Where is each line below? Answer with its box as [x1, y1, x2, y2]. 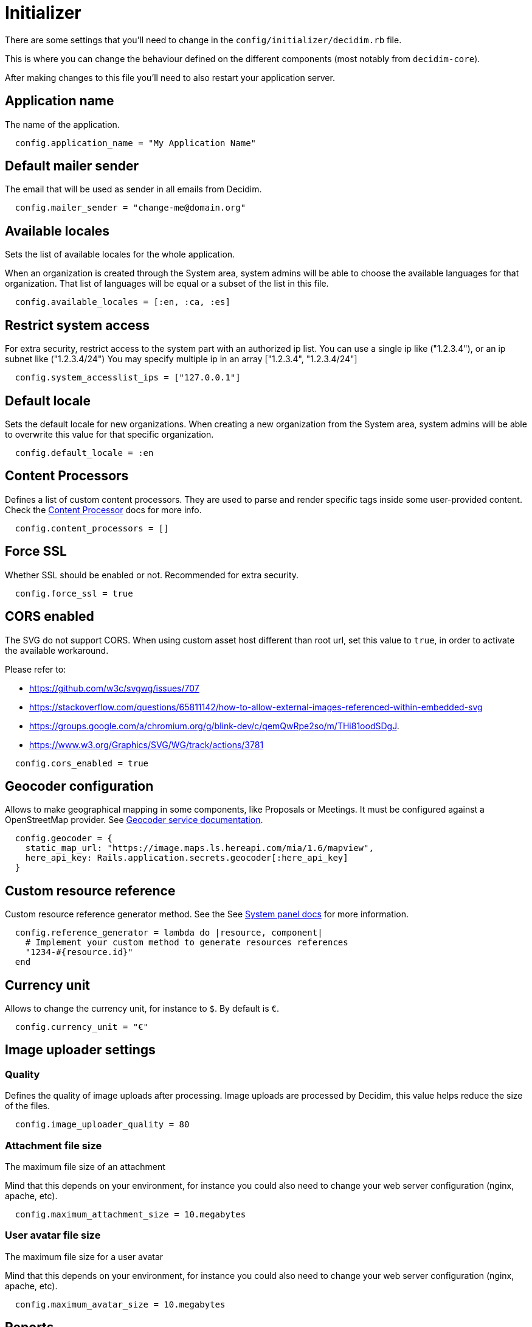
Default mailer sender [5, 158, 139, 174]
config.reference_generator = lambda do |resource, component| [15, 928, 323, 938]
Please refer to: [5, 663, 66, 674]
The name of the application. [5, 119, 120, 130]
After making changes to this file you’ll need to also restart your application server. [5, 72, 335, 83]
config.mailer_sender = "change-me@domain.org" [15, 203, 246, 213]
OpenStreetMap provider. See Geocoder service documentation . [5, 814, 263, 825]
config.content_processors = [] [15, 523, 169, 533]
